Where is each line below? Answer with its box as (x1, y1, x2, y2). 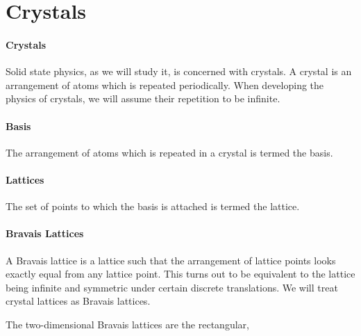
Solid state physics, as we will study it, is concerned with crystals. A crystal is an (6, 64, 352, 79)
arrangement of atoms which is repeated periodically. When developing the (6, 77, 324, 92)
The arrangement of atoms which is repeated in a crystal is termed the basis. (6, 145, 333, 159)
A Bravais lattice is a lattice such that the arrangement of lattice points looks (6, 253, 336, 267)
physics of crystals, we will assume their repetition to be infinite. (6, 91, 280, 106)
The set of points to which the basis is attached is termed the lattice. (6, 199, 300, 214)
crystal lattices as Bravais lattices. (6, 294, 151, 308)
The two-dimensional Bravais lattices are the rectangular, (6, 317, 249, 331)
